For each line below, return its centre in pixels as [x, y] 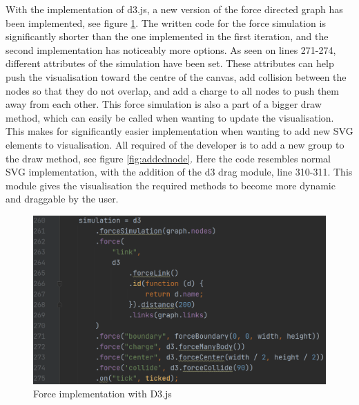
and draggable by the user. [62, 199]
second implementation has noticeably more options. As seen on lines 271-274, [171, 49]
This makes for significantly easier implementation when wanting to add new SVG [179, 131]
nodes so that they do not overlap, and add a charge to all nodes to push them [172, 90]
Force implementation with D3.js [103, 394]
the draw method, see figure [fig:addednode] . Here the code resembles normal [168, 158]
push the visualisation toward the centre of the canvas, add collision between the [176, 76]
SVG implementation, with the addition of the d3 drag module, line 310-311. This [179, 172]
